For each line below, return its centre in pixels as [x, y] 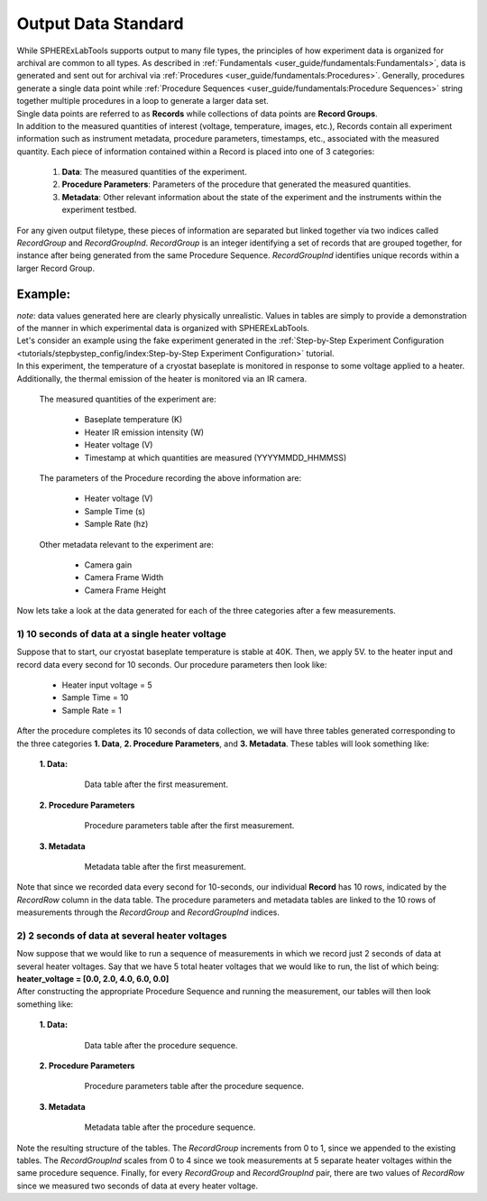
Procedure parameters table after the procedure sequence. [194, 1086]
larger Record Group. [55, 268]
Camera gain [108, 565]
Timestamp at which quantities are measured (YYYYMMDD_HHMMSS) [216, 457]
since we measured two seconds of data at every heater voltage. [138, 1186]
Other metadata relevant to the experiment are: [126, 544]
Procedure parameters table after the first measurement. [189, 826]
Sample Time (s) [115, 511]
